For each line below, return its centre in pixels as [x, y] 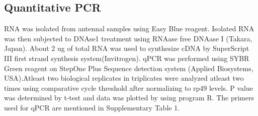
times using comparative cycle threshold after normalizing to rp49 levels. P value [128, 88]
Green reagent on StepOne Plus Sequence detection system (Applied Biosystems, [129, 68]
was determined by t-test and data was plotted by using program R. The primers [129, 98]
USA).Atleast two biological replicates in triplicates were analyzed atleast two [124, 78]
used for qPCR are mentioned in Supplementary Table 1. [92, 107]
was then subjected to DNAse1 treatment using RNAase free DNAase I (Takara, [128, 38]
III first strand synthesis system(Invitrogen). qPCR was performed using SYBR [127, 58]
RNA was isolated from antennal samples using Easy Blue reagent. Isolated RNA [129, 28]
